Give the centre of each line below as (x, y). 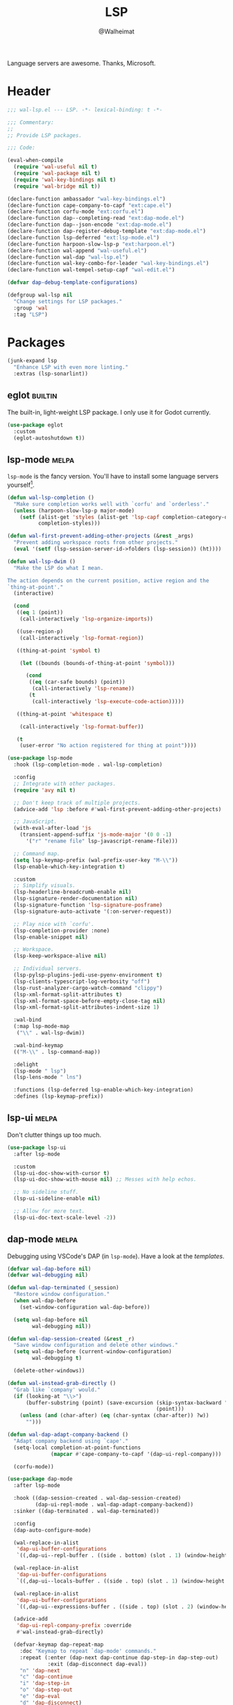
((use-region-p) (40, 631)
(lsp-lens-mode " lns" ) (48, 1078)
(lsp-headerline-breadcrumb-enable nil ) (72, 892)
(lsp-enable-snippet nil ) (51, 937)
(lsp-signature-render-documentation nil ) (76, 899)
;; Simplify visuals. (45, 886)
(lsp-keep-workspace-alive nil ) (60, 956)
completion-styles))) (69, 523)
